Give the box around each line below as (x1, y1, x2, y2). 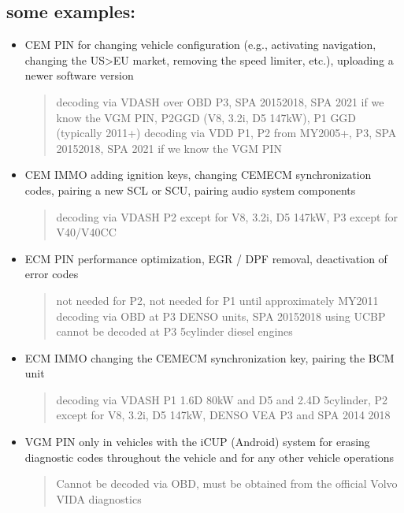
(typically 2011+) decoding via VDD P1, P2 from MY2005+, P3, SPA (56, 125, 397, 141)
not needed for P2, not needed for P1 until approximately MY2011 (56, 292, 379, 308)
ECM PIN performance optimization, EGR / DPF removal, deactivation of (24, 250, 387, 266)
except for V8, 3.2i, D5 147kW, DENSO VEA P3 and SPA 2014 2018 (56, 407, 391, 423)
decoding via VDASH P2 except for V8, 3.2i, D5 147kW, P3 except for (56, 208, 398, 225)
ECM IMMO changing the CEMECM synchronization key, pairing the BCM (24, 349, 395, 366)
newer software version (24, 67, 134, 84)
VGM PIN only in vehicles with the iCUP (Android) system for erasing (24, 433, 370, 450)
